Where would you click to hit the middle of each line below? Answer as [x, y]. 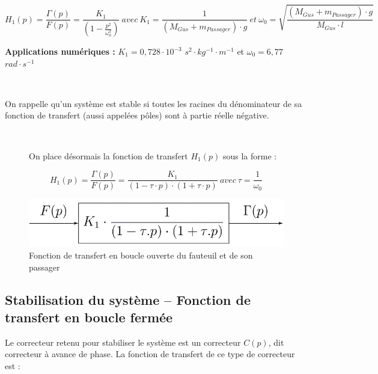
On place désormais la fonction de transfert [108, 155]
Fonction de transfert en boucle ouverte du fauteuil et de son [141, 255]
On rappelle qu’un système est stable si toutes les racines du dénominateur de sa [154, 103]
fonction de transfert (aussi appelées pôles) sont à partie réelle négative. [137, 115]
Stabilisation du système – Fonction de [128, 299]
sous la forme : [250, 155]
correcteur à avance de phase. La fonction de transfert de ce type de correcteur [150, 354]
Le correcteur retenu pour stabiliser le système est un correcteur [123, 342]
